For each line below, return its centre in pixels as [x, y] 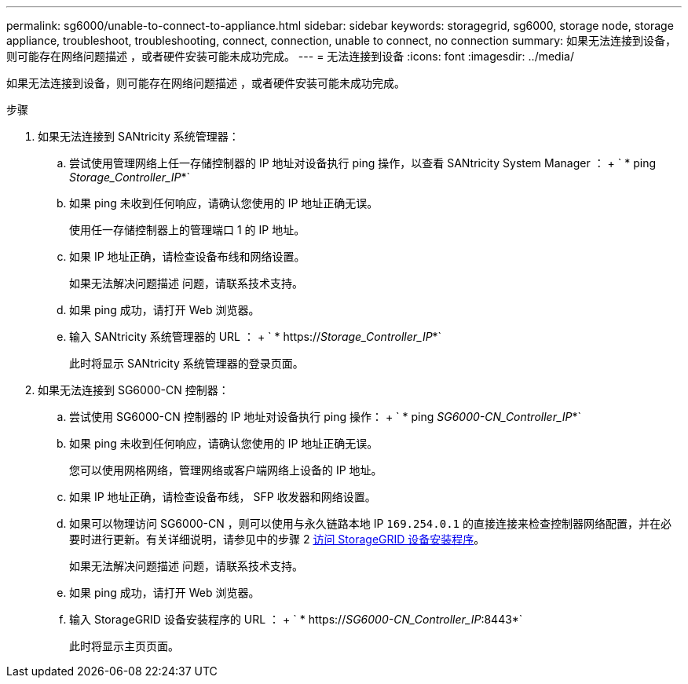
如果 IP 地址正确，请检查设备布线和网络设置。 [187, 256]
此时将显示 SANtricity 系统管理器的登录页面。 [187, 363]
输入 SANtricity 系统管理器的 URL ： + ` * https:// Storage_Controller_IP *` [256, 337]
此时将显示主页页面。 [124, 646]
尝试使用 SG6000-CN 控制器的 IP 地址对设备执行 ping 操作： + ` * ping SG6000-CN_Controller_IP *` [326, 417]
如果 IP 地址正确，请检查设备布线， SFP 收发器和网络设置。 [223, 497]
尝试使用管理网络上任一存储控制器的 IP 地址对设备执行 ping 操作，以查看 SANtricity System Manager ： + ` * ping [363, 163]
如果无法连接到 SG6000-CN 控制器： [134, 390]
